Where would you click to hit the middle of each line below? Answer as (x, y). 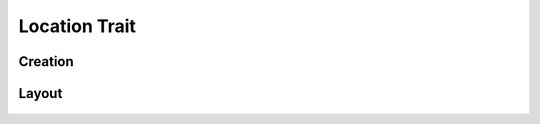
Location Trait (77, 26)
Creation (46, 61)
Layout (40, 93)
